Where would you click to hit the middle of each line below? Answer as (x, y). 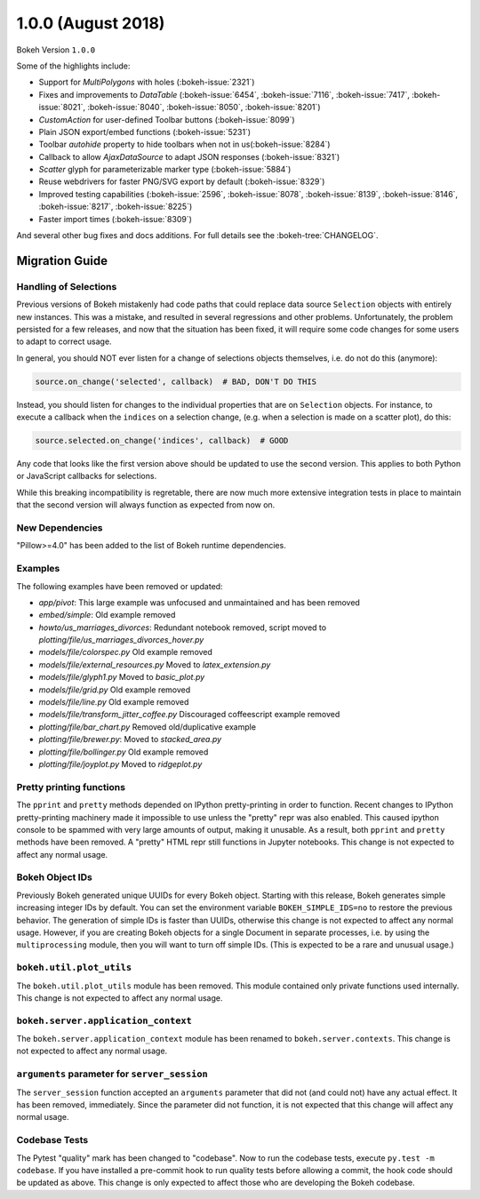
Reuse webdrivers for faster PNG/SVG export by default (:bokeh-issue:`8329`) (182, 181)
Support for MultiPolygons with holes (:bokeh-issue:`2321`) (147, 82)
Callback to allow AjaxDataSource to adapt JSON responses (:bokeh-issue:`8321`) (189, 156)
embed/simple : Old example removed (107, 615)
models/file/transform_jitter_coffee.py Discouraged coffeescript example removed (189, 715)
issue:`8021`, (62, 108)
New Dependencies (60, 528)
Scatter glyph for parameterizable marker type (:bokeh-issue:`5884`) (165, 170)
